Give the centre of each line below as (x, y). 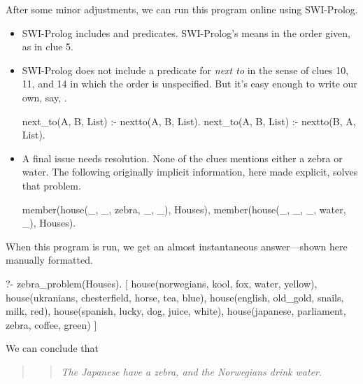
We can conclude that (52, 348)
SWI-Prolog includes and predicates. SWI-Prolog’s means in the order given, (186, 33)
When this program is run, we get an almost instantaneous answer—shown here (177, 246)
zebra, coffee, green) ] (51, 324)
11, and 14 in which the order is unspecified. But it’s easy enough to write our (190, 84)
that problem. (51, 185)
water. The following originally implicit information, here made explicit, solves (190, 172)
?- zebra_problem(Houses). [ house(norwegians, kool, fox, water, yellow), (162, 283)
